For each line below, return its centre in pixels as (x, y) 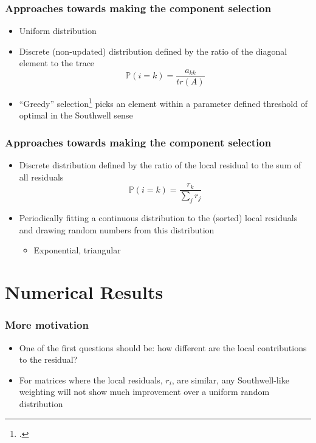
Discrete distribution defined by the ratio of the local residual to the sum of (160, 165)
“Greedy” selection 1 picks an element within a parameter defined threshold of (163, 102)
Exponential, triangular (77, 250)
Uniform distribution (58, 31)
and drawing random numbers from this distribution (117, 229)
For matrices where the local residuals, (91, 379)
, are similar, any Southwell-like (230, 379)
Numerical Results (84, 292)
